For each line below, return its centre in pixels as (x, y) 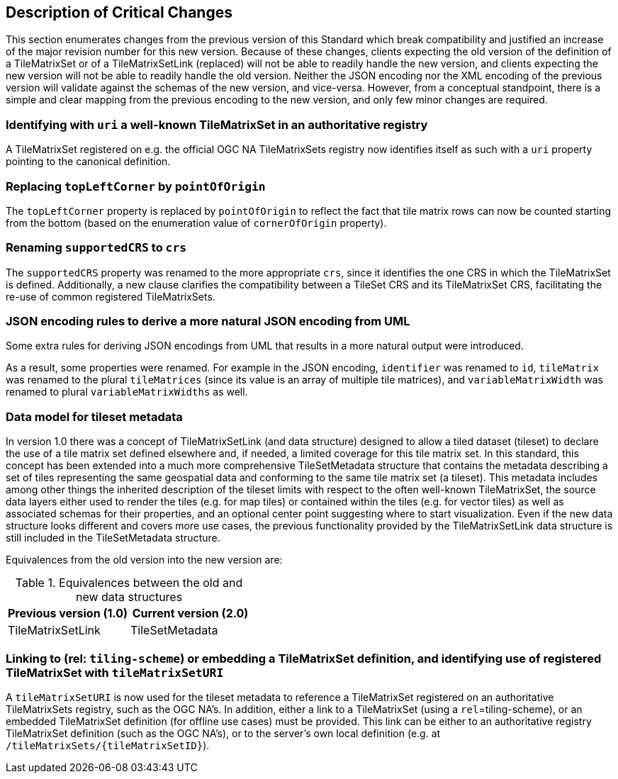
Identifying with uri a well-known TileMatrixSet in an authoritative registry (217, 124)
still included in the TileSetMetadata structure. (113, 538)
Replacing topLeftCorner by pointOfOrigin (136, 186)
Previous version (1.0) (68, 613)
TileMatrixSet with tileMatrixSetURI (115, 672)
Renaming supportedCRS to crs (96, 248)
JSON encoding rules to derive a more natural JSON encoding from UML (208, 321)
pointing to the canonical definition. (88, 162)
